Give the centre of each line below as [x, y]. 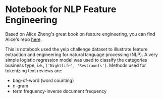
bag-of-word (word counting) [43, 80]
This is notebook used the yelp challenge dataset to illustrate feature [76, 49]
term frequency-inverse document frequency [60, 91]
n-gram [20, 86]
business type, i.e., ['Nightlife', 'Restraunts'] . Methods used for [76, 65]
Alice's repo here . [23, 39]
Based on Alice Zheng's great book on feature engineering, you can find [80, 34]
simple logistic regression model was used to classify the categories [76, 60]
